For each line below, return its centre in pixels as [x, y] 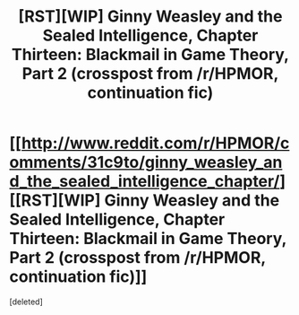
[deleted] [26, 302]
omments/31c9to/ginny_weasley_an [146, 162]
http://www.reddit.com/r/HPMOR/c [155, 143]
